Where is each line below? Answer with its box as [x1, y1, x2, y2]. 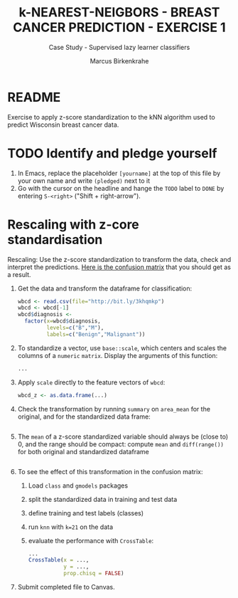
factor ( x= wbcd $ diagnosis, [24, 318, 101, 325]
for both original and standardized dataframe [17, 447, 149, 456]
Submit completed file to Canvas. [17, 583, 115, 592]
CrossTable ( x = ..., [28, 557, 90, 564]
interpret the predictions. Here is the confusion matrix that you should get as [7, 263, 231, 271]
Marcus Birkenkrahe [90, 56, 149, 65]
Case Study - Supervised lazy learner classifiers [48, 43, 190, 51]
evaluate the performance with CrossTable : [28, 536, 154, 545]
